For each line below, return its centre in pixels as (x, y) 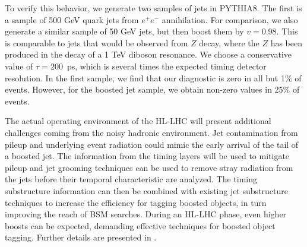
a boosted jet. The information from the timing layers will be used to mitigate (147, 156)
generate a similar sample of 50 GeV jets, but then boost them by (124, 31)
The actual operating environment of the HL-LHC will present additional (138, 121)
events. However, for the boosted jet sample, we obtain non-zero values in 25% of (152, 89)
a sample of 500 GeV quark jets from (72, 19)
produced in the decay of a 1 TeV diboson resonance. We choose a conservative (148, 54)
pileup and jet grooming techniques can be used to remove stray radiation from (149, 167)
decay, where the (229, 42)
